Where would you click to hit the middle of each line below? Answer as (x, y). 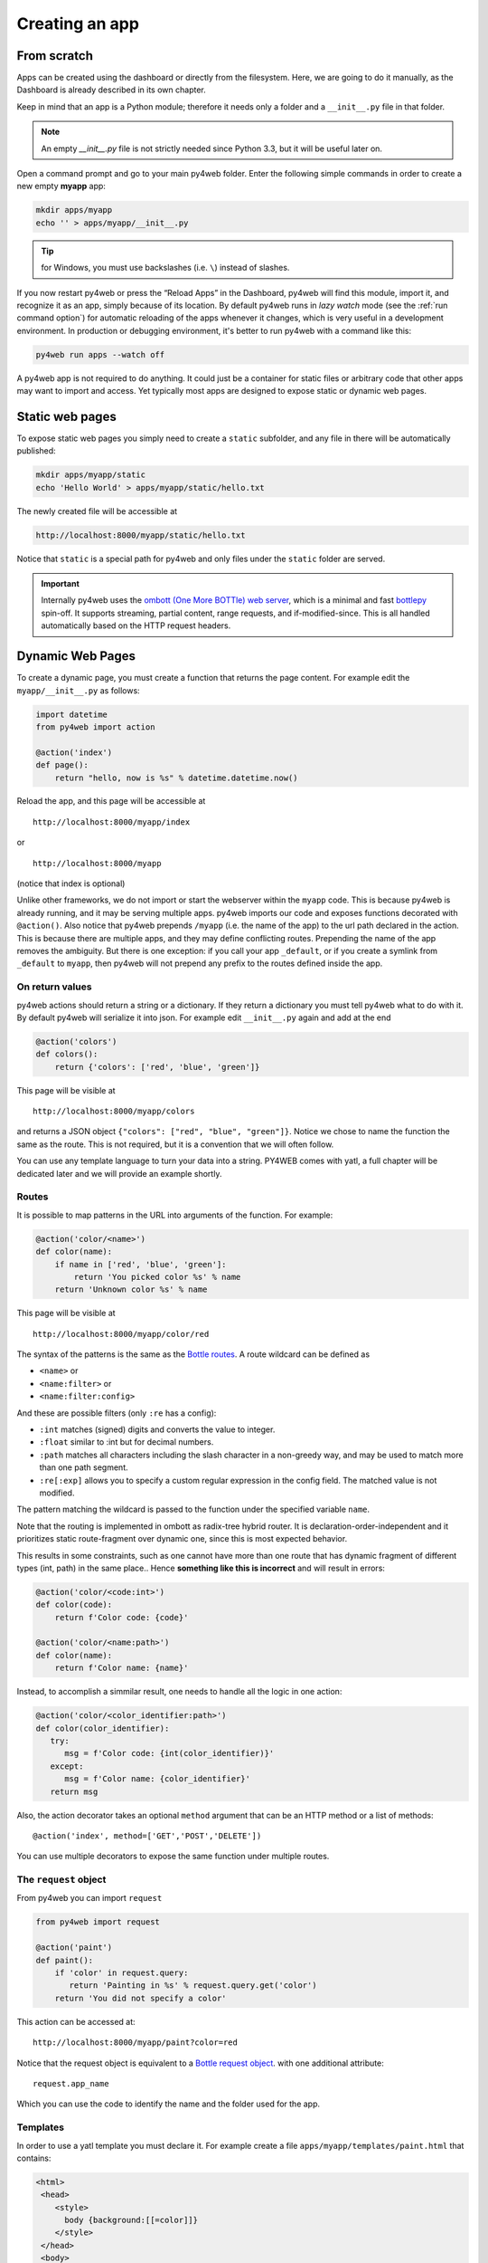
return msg (74, 1791)
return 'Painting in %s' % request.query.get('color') (193, 1986)
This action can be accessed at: (76, 2021)
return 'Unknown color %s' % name (131, 1289)
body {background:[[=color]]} (131, 2220)
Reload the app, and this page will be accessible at (111, 801)
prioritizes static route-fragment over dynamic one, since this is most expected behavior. (182, 1539)
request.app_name (71, 2083)
